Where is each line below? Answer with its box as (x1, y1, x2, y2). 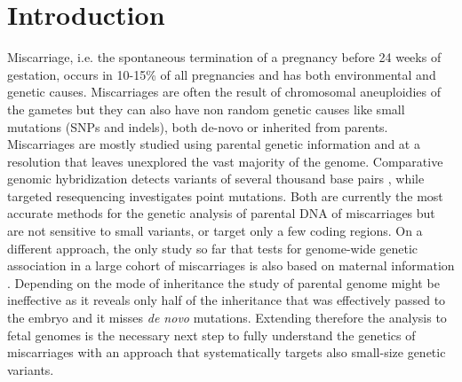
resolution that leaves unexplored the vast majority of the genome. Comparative (7, 152, 443, 170)
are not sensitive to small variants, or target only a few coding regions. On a (7, 222, 423, 240)
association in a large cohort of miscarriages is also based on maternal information (7, 256, 455, 275)
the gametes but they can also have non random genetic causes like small (7, 99, 405, 118)
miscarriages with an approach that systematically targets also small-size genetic (7, 343, 446, 362)
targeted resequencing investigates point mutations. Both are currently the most (7, 186, 443, 205)
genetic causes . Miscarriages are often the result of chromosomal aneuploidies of (7, 82, 441, 101)
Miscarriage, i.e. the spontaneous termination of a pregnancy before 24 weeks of (7, 48, 442, 66)
